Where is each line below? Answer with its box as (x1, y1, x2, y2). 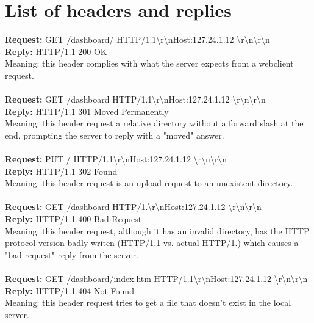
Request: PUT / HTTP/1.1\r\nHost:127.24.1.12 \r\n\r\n (5, 153, 227, 165)
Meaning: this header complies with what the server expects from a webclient (5, 57, 294, 70)
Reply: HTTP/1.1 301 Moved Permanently (5, 104, 169, 117)
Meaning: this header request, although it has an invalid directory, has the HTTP (5, 224, 310, 237)
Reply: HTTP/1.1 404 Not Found (5, 284, 134, 297)
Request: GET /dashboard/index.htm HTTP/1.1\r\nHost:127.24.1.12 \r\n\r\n (5, 272, 308, 285)
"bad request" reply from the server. (5, 248, 138, 261)
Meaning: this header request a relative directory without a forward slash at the (5, 117, 304, 129)
